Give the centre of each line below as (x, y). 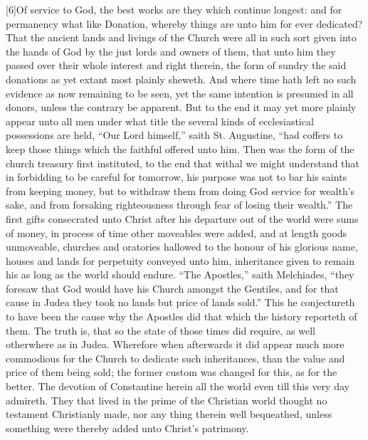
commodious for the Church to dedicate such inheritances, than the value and (175, 358)
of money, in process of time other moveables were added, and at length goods (177, 232)
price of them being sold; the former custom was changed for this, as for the (172, 372)
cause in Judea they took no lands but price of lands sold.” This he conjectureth (180, 302)
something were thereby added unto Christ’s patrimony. (127, 428)
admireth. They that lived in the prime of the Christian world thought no (167, 400)
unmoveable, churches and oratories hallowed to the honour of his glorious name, (182, 247)
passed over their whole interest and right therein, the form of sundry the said (176, 65)
